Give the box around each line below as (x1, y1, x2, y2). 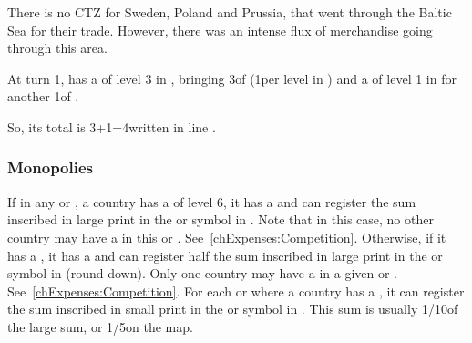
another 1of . (7, 87, 79, 106)
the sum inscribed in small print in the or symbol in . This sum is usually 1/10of (7, 299, 458, 318)
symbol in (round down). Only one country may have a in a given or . (7, 264, 397, 283)
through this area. (7, 38, 108, 57)
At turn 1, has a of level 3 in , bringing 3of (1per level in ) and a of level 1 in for (7, 68, 457, 88)
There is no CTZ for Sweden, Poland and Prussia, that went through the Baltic (7, 3, 452, 21)
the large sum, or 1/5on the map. (7, 317, 193, 336)
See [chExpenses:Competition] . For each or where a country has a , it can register (7, 281, 465, 300)
